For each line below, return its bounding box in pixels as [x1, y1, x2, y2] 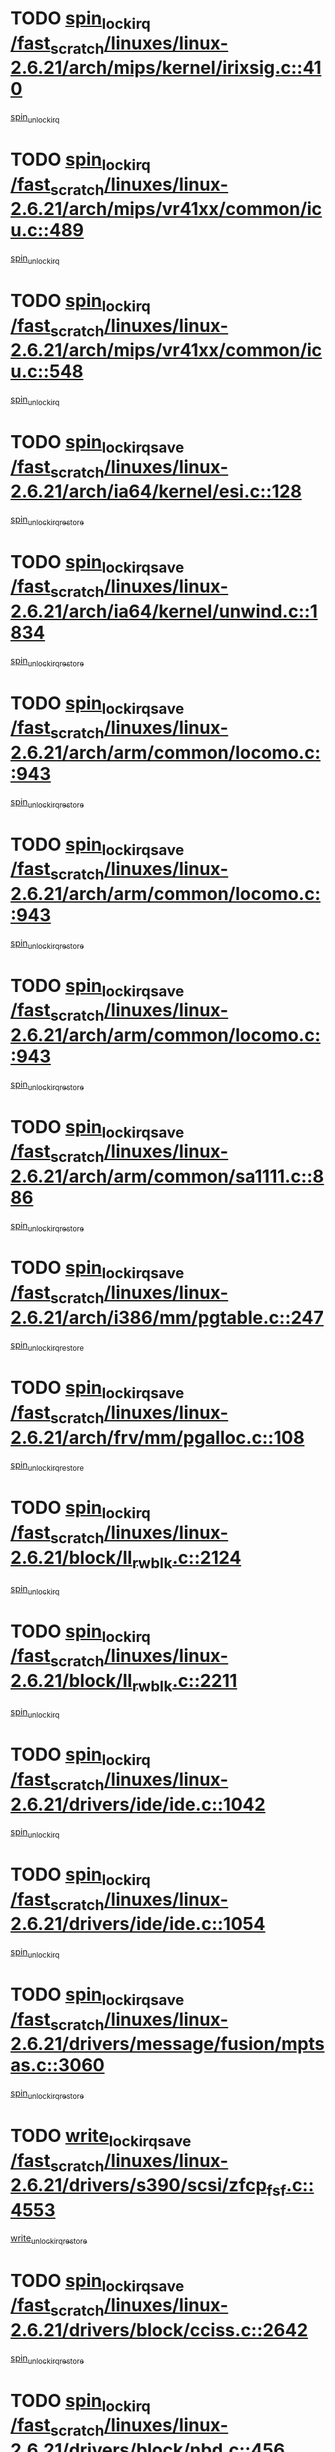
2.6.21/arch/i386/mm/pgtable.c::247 [10, 1306, 324, 1329]
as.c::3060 [10, 2054, 105, 2077]
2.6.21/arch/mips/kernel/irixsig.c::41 [10, 57, 322, 79]
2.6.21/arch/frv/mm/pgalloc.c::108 [10, 1426, 305, 1449]
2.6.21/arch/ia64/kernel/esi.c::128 [10, 480, 302, 503]
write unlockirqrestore [10, 2232, 88, 2246]
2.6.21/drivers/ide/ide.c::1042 [10, 1793, 266, 1816]
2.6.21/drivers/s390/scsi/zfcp [10, 2174, 267, 2197]
